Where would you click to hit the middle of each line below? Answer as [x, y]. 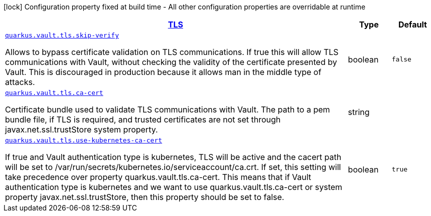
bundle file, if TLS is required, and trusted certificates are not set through [143, 119]
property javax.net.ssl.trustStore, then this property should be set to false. [145, 197]
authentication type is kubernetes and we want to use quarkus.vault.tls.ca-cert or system [174, 187]
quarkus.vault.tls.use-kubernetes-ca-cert [84, 140]
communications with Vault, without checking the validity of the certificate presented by [171, 62]
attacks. [20, 82]
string [359, 112]
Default [412, 24]
